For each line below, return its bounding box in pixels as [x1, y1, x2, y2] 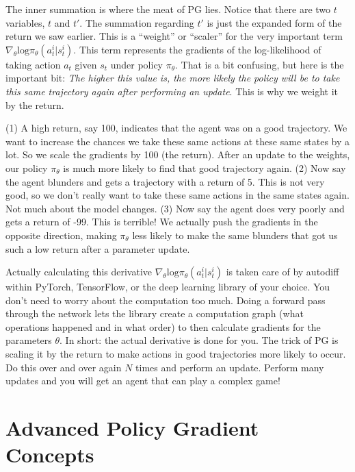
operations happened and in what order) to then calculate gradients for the [5, 319, 321, 334]
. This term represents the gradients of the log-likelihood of [73, 42, 321, 56]
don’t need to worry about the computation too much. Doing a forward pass [5, 293, 326, 307]
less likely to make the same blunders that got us [132, 227, 338, 242]
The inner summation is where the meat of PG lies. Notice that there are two [5, 2, 331, 16]
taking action [5, 57, 61, 71]
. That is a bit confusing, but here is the [175, 57, 344, 71]
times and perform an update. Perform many [135, 360, 324, 374]
